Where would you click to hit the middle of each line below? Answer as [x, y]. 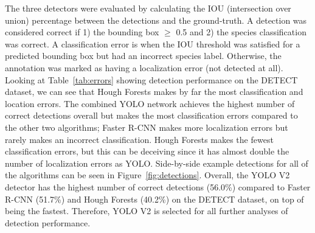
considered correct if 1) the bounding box [82, 32]
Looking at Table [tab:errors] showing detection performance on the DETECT [151, 79]
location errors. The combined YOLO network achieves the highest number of [150, 103]
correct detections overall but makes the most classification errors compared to [151, 115]
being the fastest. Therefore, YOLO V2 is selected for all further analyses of [147, 211]
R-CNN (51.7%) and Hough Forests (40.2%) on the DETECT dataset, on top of [154, 199]
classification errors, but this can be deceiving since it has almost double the [147, 151]
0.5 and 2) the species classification [241, 32]
